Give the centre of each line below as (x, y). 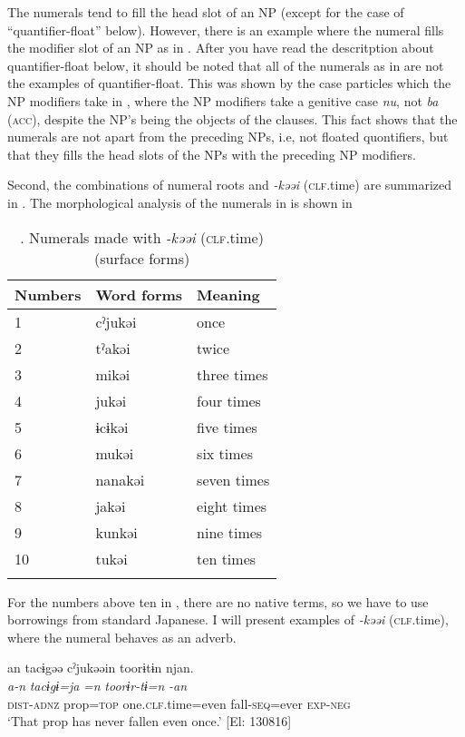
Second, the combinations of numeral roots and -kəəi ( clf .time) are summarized (230, 185)
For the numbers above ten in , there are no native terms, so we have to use (218, 601)
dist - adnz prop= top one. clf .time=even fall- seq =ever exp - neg (179, 703)
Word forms (139, 294)
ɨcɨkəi (112, 427)
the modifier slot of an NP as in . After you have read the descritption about (221, 48)
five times (227, 427)
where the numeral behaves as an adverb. (122, 637)
